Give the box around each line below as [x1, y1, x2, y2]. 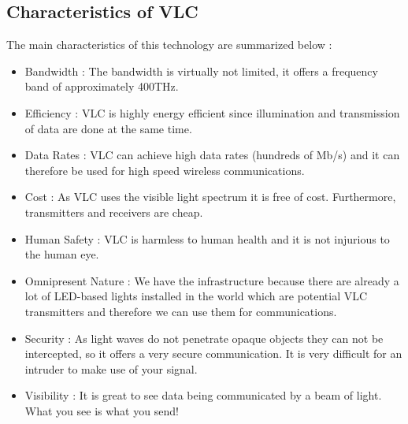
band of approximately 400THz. [24, 78, 179, 95]
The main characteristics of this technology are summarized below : [6, 36, 332, 53]
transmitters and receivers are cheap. [24, 203, 203, 220]
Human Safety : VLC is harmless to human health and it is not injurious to [24, 230, 390, 247]
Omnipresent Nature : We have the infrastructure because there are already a [24, 272, 399, 288]
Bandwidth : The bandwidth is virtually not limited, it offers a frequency [24, 62, 378, 79]
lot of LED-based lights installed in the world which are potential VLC [24, 288, 368, 304]
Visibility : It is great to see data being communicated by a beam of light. [24, 387, 382, 404]
